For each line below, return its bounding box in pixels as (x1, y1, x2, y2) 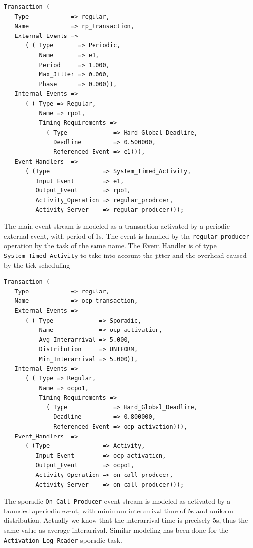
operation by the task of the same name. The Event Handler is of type (4, 240, 217, 251)
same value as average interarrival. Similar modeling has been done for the (4, 525, 228, 535)
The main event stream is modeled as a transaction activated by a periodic (4, 221, 230, 231)
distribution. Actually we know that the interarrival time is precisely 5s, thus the (4, 515, 248, 525)
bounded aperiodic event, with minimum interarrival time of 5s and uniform (4, 505, 233, 515)
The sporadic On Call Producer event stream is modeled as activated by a (4, 496, 231, 506)
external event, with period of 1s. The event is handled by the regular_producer (4, 230, 250, 241)
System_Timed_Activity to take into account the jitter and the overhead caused (4, 250, 247, 260)
